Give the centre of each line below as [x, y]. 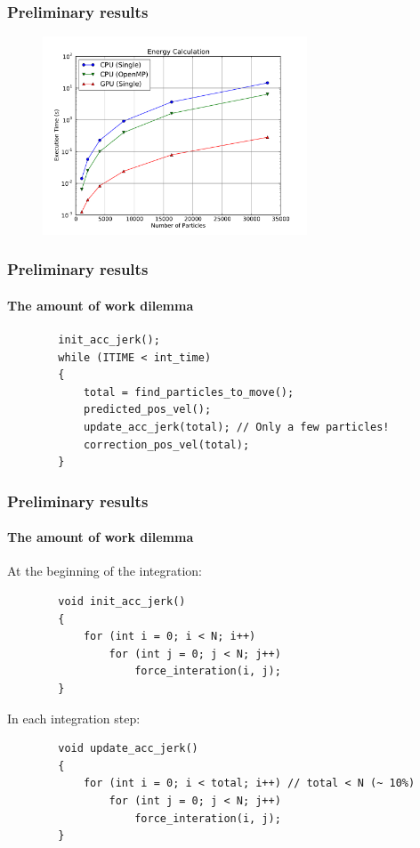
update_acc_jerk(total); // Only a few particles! [236, 428]
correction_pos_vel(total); [166, 444]
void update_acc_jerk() [128, 749]
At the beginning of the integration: [105, 571]
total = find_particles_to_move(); [189, 392]
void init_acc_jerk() [122, 602]
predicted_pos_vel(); [147, 410]
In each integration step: [74, 718]
